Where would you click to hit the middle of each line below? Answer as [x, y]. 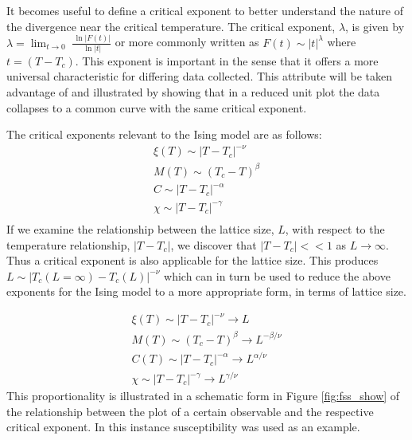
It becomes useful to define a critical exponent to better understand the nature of [205, 10]
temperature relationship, [68, 244]
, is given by [375, 26]
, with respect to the [335, 228]
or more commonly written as [187, 42]
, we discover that [214, 244]
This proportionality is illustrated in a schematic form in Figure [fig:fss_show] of [203, 396]
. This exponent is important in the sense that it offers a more [227, 60]
